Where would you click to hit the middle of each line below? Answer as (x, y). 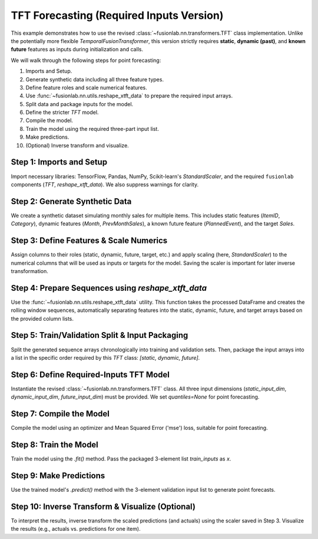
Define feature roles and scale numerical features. (86, 87)
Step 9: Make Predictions (58, 476)
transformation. (29, 271)
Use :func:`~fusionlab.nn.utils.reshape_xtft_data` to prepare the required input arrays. (129, 96)
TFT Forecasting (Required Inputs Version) (117, 15)
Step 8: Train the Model (54, 444)
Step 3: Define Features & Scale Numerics (89, 241)
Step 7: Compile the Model (60, 414)
